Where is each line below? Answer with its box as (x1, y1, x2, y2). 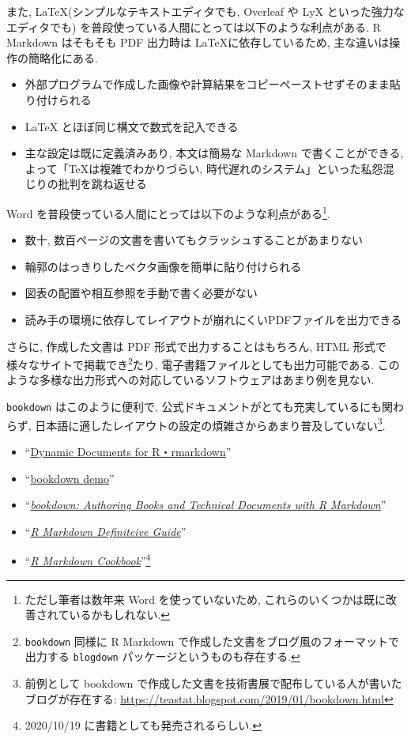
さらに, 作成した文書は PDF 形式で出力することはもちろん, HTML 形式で (6, 337, 386, 354)
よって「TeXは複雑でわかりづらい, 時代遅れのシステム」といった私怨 (25, 160, 383, 176)
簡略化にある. (28, 49, 98, 66)
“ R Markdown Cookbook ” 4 (25, 550, 151, 568)
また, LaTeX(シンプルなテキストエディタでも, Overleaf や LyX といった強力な (6, 3, 405, 19)
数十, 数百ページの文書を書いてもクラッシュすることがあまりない (25, 232, 363, 248)
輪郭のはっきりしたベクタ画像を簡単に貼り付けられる (25, 258, 302, 274)
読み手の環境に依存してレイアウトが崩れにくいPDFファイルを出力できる (25, 311, 402, 327)
